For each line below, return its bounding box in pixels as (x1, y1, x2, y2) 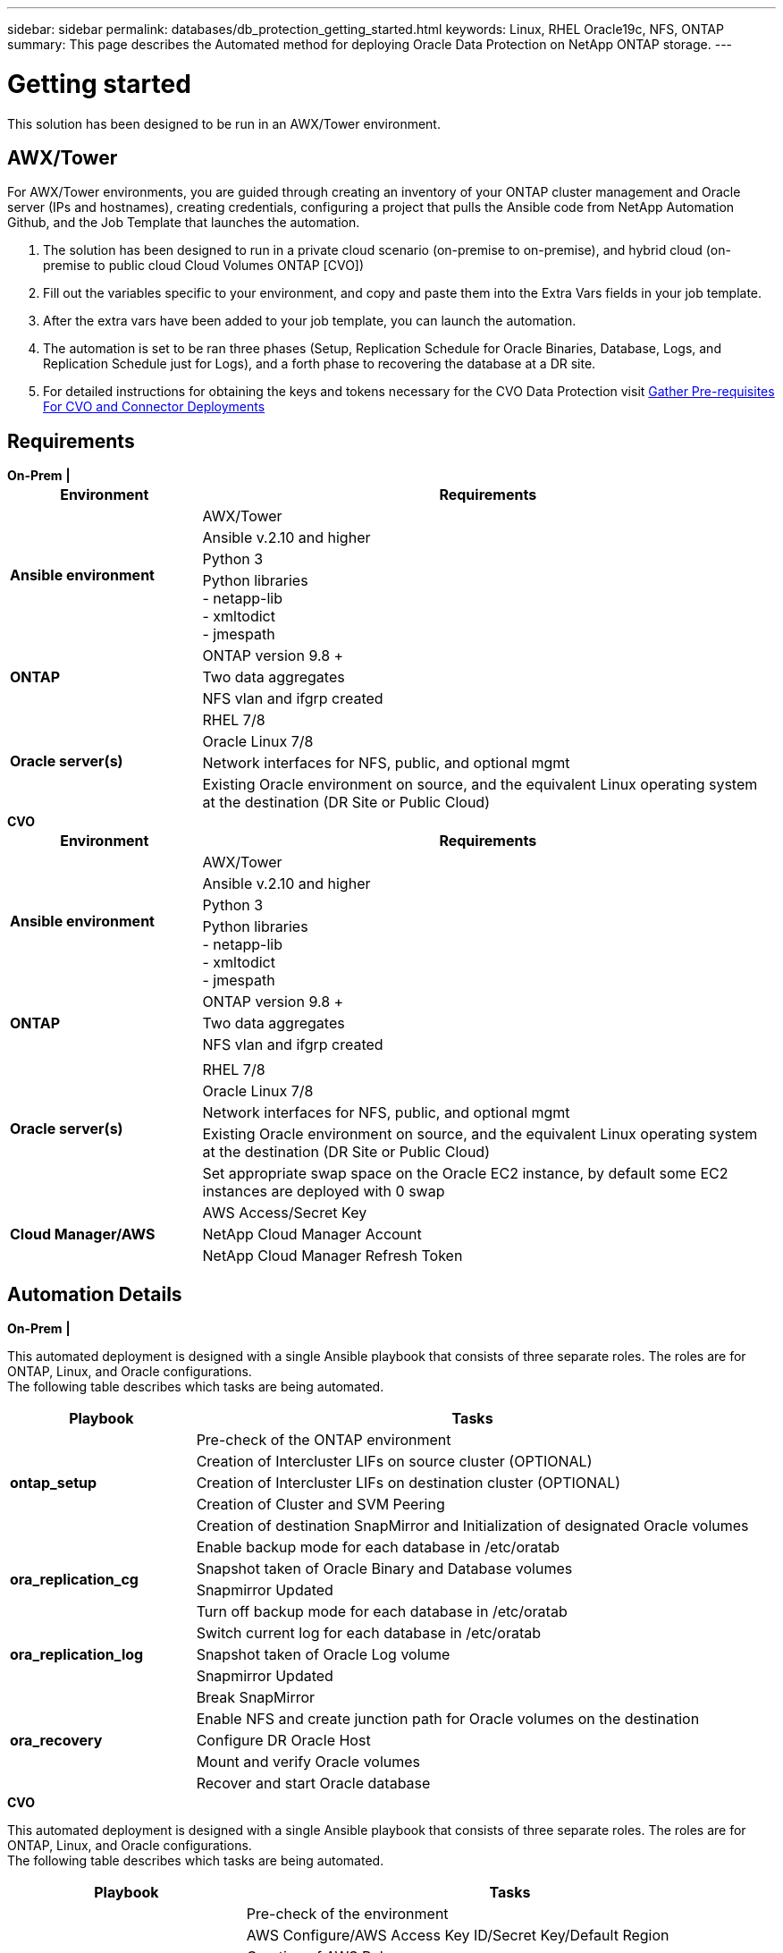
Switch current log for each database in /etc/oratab (196, 1624, 542, 1643)
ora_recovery (10, 1731, 103, 1750)
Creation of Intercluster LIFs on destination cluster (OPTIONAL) (196, 1474, 621, 1492)
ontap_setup (10, 1474, 97, 1492)
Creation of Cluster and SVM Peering (196, 1495, 445, 1514)
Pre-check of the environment (246, 1905, 449, 1923)
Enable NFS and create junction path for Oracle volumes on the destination (196, 1710, 700, 1729)
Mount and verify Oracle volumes (196, 1753, 421, 1771)
